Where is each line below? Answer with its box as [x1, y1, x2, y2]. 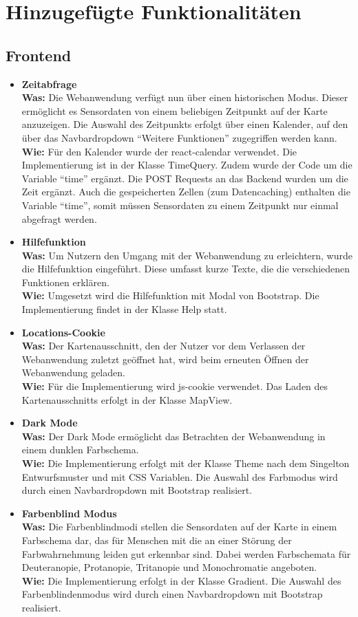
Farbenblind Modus [21, 506, 117, 520]
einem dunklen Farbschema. [21, 442, 139, 457]
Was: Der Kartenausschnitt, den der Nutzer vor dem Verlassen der [21, 338, 306, 353]
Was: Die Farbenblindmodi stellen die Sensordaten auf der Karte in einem [21, 519, 337, 534]
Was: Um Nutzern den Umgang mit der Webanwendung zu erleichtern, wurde [21, 248, 352, 262]
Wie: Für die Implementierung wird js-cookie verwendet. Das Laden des [21, 379, 328, 393]
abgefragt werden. [21, 211, 97, 226]
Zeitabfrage [21, 76, 77, 91]
